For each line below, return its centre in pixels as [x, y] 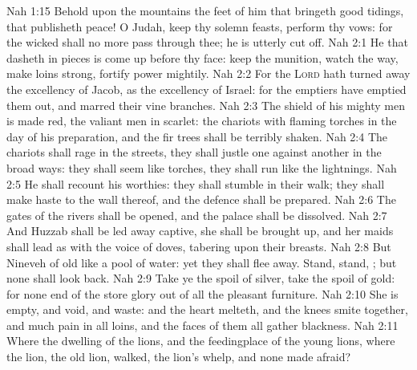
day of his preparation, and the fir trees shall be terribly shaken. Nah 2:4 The [197, 136]
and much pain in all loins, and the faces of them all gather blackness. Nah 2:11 [202, 325]
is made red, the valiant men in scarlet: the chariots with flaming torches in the [202, 121]
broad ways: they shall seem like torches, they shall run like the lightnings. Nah [202, 167]
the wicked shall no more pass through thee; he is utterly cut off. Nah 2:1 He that [207, 42]
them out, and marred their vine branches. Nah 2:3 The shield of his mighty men [206, 105]
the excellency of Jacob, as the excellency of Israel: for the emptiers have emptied [206, 89]
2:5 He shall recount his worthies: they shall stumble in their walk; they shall [196, 183]
